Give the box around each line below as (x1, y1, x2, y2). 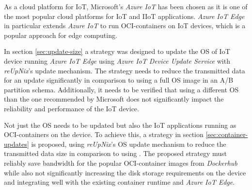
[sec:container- (205, 129, 248, 139)
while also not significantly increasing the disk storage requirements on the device (4, 167, 246, 177)
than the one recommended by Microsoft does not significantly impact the (4, 94, 224, 104)
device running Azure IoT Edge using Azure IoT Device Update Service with (4, 55, 230, 66)
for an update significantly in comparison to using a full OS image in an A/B (4, 75, 234, 85)
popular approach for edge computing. (4, 30, 117, 40)
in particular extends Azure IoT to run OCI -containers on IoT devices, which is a (4, 20, 246, 31)
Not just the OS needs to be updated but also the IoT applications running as (4, 120, 236, 130)
